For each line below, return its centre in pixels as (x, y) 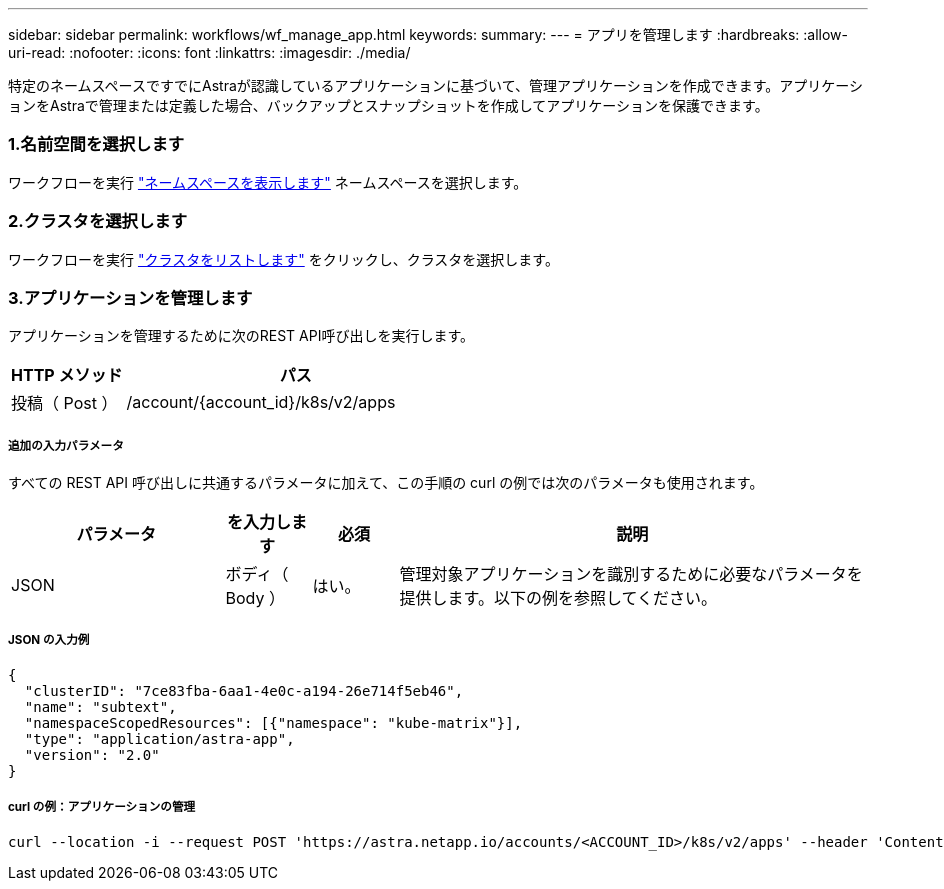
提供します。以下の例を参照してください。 (558, 598)
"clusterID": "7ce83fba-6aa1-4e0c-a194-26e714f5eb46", (244, 690)
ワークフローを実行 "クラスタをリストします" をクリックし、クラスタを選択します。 (283, 259)
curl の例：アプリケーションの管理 (102, 807)
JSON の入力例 (49, 640)
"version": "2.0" (92, 754)
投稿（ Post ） (64, 403)
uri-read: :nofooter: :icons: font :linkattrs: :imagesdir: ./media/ (209, 52)
